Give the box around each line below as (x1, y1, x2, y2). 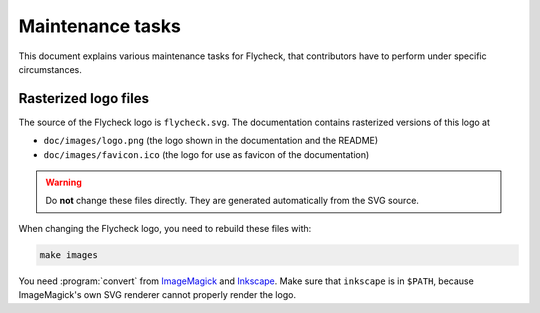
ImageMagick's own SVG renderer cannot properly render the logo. (18, 289, 297, 301)
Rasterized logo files (18, 90, 150, 107)
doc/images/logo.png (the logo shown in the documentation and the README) (43, 135, 379, 147)
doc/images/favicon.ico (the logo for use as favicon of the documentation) (43, 148, 370, 160)
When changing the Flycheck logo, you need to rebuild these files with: (18, 222, 312, 234)
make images (39, 249, 99, 260)
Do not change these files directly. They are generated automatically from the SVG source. (45, 195, 420, 207)
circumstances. (18, 63, 82, 75)
